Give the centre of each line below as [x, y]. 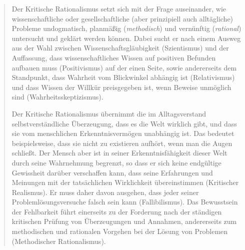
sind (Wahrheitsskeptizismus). [57, 97]
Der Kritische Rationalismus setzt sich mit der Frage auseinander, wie [119, 8]
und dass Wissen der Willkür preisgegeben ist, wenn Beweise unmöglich [121, 87]
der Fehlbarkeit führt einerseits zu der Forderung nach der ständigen [117, 211]
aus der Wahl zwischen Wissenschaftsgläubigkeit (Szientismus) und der [120, 48]
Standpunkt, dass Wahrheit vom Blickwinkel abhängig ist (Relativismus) [123, 77]
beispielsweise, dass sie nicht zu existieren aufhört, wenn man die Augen [122, 143]
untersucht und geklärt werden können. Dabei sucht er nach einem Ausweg [126, 38]
